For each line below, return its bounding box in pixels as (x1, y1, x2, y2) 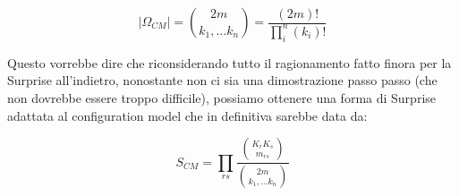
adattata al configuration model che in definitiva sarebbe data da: (7, 106, 368, 124)
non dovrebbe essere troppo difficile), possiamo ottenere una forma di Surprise (7, 88, 437, 107)
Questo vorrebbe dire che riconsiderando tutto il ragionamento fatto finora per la (7, 53, 452, 72)
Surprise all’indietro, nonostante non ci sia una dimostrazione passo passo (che (7, 71, 438, 89)
